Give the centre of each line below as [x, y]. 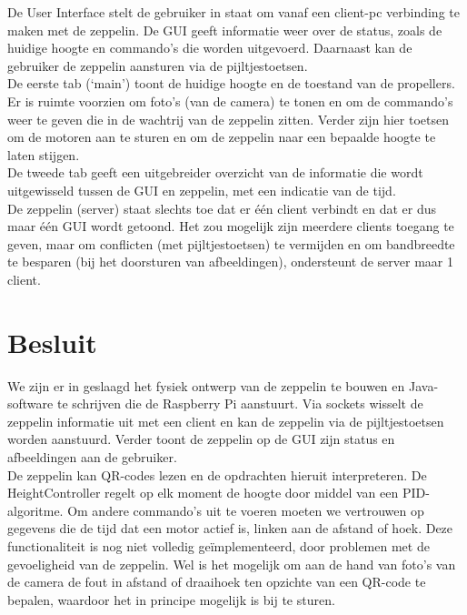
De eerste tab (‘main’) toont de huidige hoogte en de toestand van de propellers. [231, 83]
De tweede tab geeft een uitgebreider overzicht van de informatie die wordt [215, 172]
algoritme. [35, 510]
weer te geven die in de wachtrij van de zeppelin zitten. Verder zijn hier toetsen [228, 119]
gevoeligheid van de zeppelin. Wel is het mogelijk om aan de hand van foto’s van [232, 564]
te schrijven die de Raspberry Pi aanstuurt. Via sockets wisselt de [240, 403]
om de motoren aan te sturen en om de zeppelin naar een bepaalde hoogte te [222, 137]
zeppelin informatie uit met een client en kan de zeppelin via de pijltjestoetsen [226, 421]
